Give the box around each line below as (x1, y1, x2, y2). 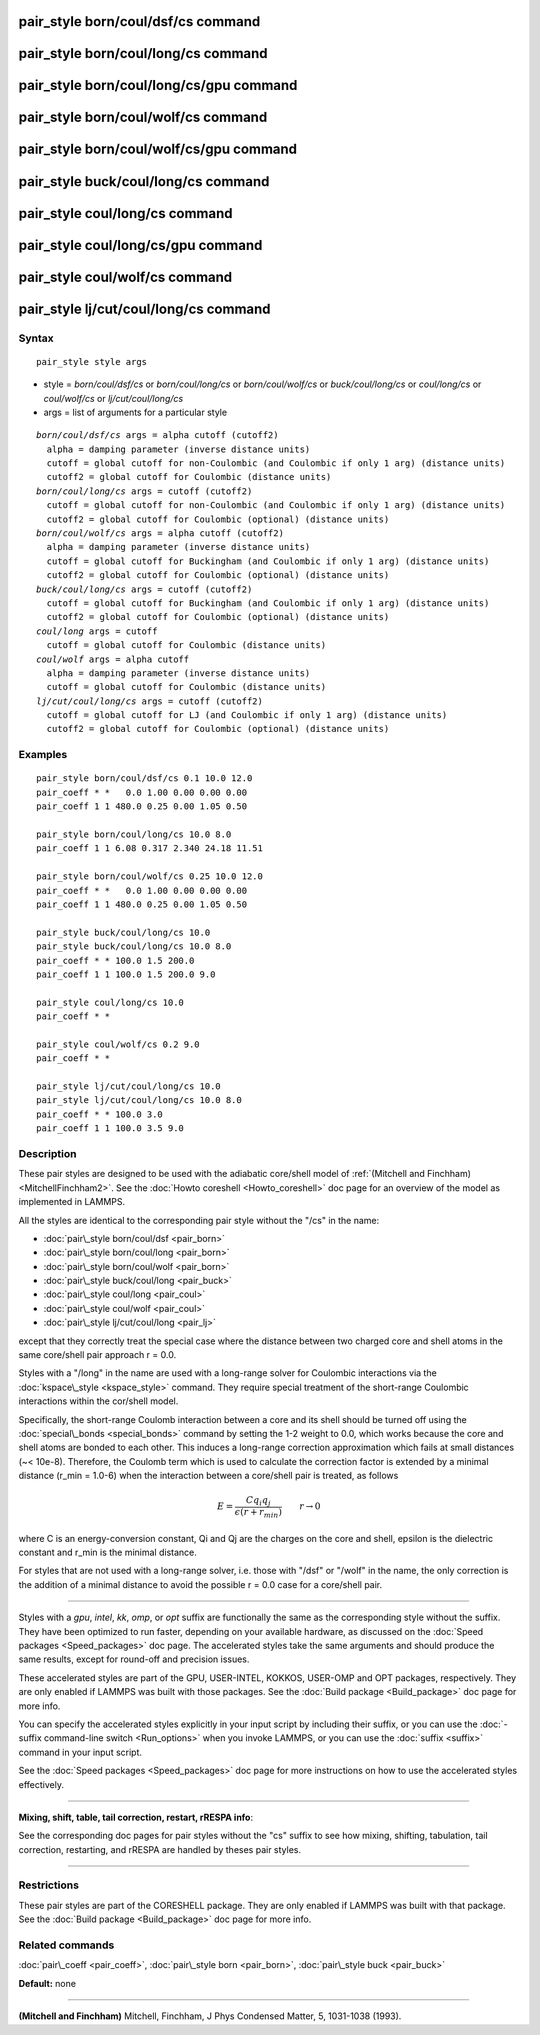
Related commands (18, 1938, 115, 1952)
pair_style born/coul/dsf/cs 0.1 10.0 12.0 (36, 773, 253, 784)
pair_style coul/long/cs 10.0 (36, 996, 185, 1008)
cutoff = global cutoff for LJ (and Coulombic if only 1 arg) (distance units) (46, 710, 448, 721)
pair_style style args (36, 356, 148, 367)
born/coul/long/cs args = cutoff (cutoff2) (36, 485, 253, 497)
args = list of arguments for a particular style (43, 406, 228, 418)
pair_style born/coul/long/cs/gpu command (18, 77, 298, 94)
